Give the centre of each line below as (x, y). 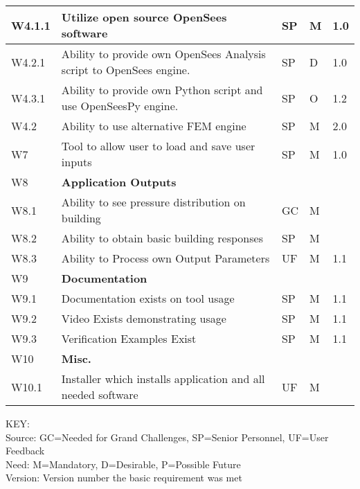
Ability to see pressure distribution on (153, 202)
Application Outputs (119, 182)
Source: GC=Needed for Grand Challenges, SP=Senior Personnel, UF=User (167, 437)
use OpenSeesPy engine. (120, 106)
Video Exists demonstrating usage (144, 318)
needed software (100, 394)
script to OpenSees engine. (126, 70)
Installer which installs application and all (163, 379)
